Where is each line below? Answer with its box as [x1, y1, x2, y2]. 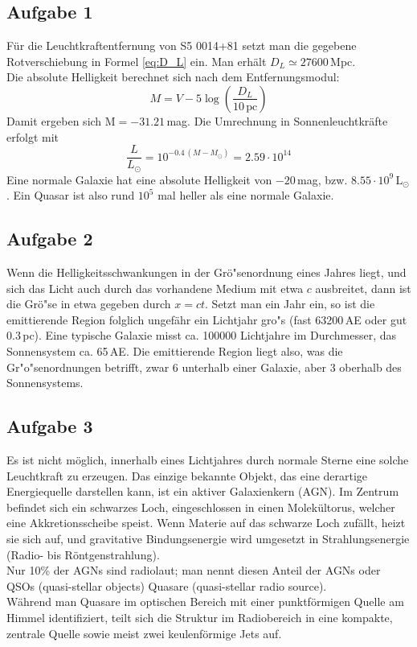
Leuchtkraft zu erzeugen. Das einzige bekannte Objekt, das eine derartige [6, 467, 368, 484]
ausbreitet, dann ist [315, 279, 411, 296]
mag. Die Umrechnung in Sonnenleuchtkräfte [166, 112, 388, 129]
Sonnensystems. [6, 374, 84, 391]
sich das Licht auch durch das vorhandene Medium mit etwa [6, 279, 304, 296]
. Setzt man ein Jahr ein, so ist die [205, 295, 375, 312]
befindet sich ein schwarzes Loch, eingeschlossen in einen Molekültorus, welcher [6, 498, 395, 515]
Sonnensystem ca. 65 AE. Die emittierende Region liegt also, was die [6, 343, 343, 360]
